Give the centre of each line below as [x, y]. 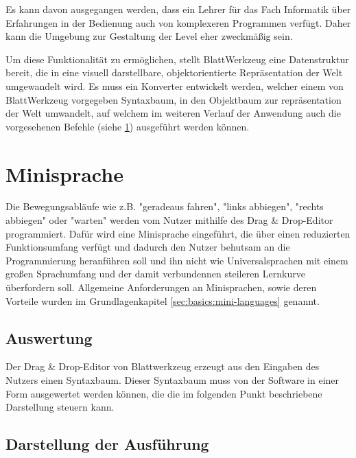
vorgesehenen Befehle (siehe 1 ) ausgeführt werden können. [128, 126]
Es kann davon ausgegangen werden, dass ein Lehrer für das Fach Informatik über [178, 9]
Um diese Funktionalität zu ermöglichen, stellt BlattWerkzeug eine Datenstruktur [177, 59]
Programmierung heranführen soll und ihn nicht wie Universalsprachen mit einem [177, 260]
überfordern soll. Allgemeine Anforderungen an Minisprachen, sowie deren [161, 287]
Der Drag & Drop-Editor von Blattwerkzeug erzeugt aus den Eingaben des [163, 366]
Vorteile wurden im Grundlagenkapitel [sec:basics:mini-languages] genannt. [163, 300]
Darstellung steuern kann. [60, 407]
